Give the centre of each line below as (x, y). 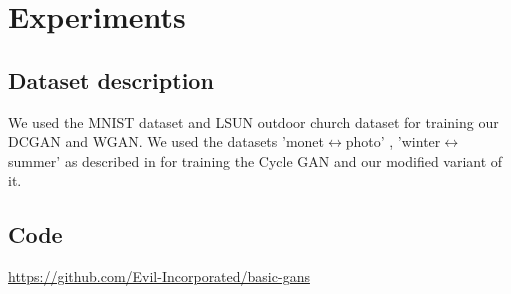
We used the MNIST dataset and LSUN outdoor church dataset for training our (253, 121)
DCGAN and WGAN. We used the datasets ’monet (166, 141)
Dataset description (111, 79)
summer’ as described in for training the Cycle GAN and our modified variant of (255, 160)
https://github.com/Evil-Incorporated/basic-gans (159, 276)
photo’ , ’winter (393, 141)
